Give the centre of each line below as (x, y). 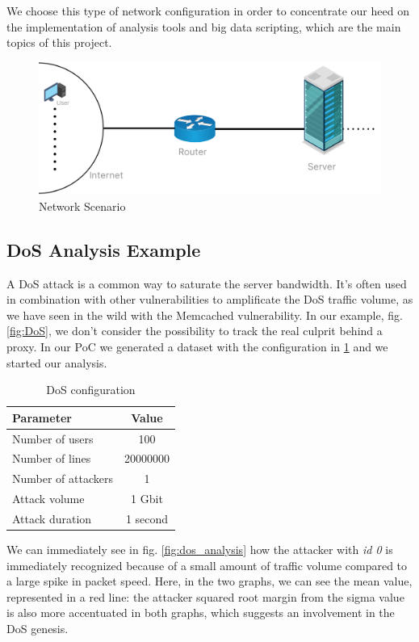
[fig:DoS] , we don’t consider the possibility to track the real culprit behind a (195, 331)
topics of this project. (59, 42)
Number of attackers (63, 478)
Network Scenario (82, 206)
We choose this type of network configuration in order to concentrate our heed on (208, 10)
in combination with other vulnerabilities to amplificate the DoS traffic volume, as (210, 299)
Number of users (53, 438)
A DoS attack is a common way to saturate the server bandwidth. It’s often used (207, 283)
